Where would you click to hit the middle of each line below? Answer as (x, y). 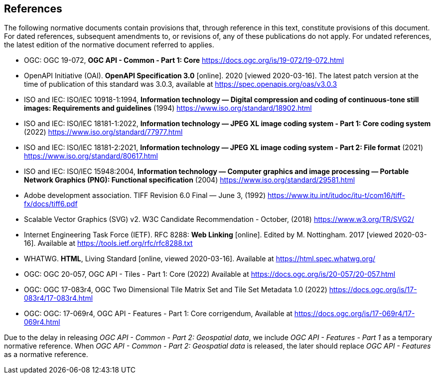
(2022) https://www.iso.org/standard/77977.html (103, 132)
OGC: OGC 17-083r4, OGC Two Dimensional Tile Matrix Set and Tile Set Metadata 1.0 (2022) (176, 290)
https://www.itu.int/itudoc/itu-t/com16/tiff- (336, 195)
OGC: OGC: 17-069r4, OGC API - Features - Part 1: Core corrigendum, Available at (158, 314)
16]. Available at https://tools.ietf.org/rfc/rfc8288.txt (108, 243)
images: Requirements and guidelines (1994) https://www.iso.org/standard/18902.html (168, 108)
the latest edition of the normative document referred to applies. (109, 45)
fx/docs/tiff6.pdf (51, 204)
